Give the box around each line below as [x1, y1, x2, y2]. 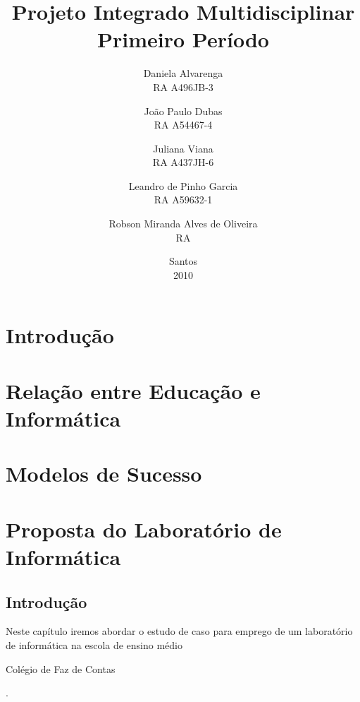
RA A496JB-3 [153, 79, 213, 94]
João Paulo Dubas [144, 103, 223, 118]
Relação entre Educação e [6, 376, 261, 405]
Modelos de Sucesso [6, 459, 202, 488]
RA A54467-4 [154, 117, 213, 132]
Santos [168, 254, 198, 268]
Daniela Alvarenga [143, 66, 223, 81]
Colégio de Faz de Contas [6, 661, 116, 676]
